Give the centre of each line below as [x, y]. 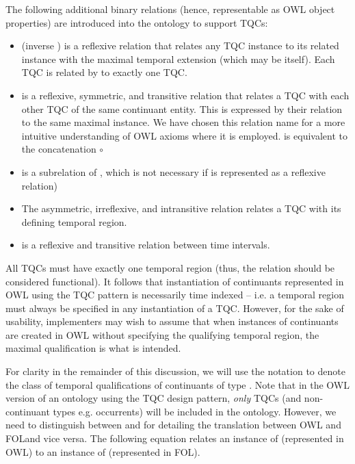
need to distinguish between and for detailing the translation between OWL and [173, 425]
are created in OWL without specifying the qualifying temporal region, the [162, 334]
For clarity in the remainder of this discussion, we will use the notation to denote [175, 371]
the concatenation [59, 149]
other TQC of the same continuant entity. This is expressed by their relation [182, 108]
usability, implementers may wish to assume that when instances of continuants [172, 321]
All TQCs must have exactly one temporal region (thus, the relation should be [170, 267]
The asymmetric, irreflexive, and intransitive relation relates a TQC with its [181, 208]
